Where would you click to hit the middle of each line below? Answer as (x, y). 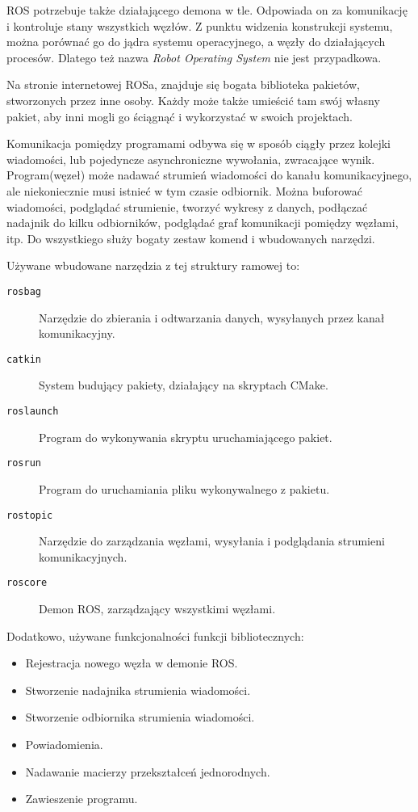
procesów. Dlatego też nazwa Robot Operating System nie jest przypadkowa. (194, 57)
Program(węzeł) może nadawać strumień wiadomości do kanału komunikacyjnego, (209, 175)
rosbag (24, 291)
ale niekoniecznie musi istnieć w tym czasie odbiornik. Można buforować (184, 190)
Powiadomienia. (64, 744)
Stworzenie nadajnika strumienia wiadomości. (138, 690)
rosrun (24, 463)
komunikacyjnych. (83, 556)
